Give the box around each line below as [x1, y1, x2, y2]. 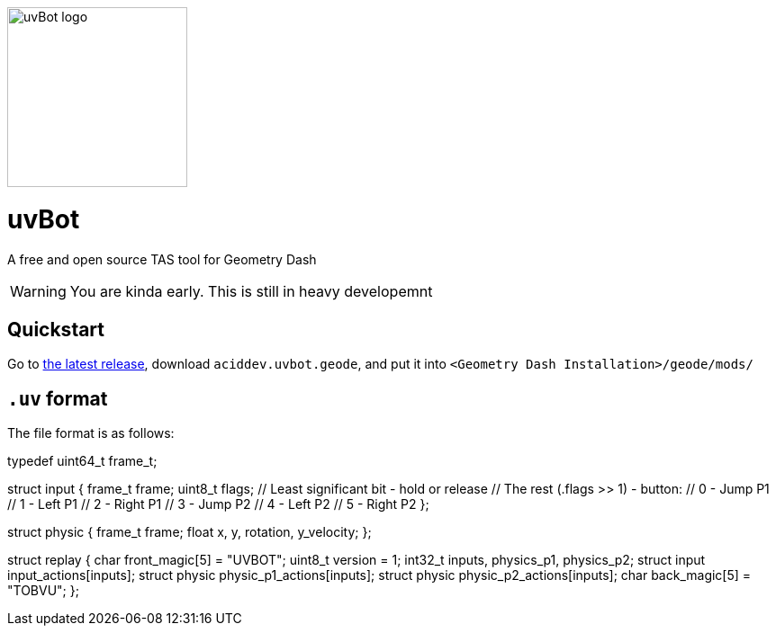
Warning [10, 281, 67, 300]
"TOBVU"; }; [7, 583, 79, 599]
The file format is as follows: [7, 425, 175, 441]
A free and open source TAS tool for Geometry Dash [7, 251, 317, 267]
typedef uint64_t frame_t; [7, 453, 158, 469]
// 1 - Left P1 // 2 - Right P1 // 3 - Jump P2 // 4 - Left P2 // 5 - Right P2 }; [7, 496, 429, 513]
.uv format [7, 387, 108, 410]
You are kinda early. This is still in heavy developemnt [69, 281, 433, 300]
